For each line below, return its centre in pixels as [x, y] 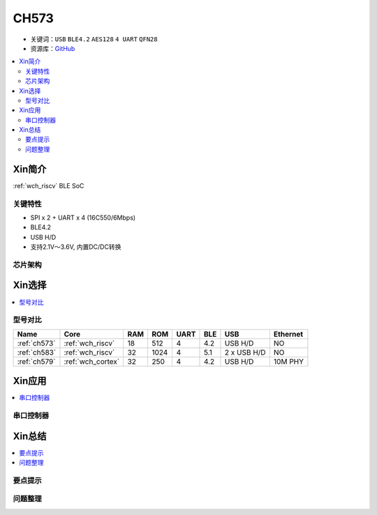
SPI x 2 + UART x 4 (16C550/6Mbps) [83, 217]
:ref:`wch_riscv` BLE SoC [49, 185]
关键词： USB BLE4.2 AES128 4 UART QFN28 [94, 39]
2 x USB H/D [245, 352]
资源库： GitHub [53, 48]
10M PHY [288, 361]
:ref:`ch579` [36, 361]
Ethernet [288, 334]
